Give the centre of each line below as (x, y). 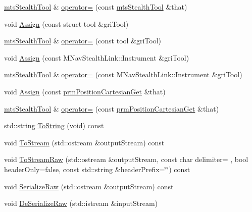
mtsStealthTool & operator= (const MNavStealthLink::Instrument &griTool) (123, 74)
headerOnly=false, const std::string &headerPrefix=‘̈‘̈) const (97, 169)
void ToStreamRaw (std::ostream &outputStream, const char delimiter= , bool (126, 159)
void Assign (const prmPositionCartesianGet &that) (85, 91)
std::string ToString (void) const (54, 125)
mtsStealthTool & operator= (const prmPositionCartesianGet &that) (112, 108)
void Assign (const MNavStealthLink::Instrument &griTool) (97, 57)
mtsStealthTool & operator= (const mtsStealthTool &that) (96, 7)
